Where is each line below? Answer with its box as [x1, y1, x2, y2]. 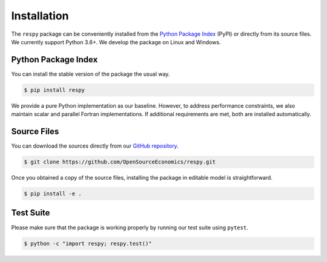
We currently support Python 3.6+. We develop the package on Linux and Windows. [11, 38, 221, 45]
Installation [11, 9, 69, 22]
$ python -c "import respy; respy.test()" [24, 240, 152, 247]
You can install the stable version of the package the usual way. [11, 70, 170, 77]
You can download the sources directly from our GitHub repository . [11, 142, 179, 149]
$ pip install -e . [24, 191, 82, 197]
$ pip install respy [24, 87, 85, 93]
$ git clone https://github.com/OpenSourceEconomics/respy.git [24, 159, 216, 166]
